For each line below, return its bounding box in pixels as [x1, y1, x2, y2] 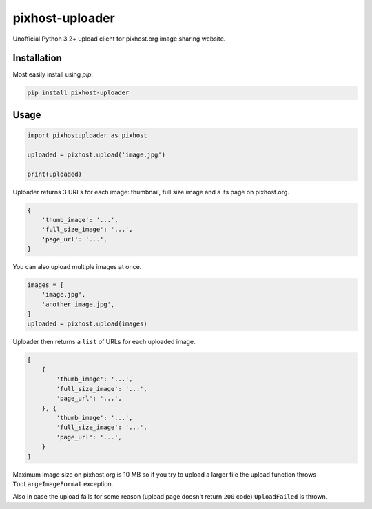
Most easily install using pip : [12, 70, 93, 79]
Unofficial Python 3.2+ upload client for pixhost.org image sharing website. [12, 34, 226, 43]
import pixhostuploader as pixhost [27, 132, 147, 139]
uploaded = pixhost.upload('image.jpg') [27, 150, 165, 159]
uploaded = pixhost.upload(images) [27, 319, 147, 328]
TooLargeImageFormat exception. [12, 479, 114, 488]
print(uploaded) [27, 170, 83, 178]
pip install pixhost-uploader [27, 89, 130, 97]
